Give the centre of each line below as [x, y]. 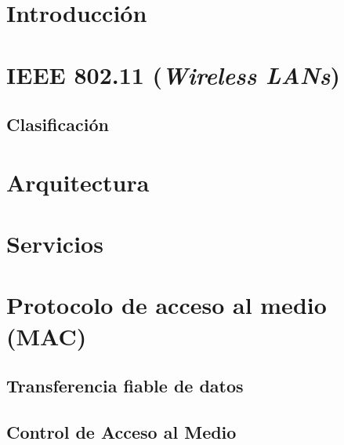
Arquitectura [78, 182]
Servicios [55, 244]
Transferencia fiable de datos [125, 386]
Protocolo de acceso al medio [167, 305]
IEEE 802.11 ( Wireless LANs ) [173, 75]
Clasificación [58, 124]
